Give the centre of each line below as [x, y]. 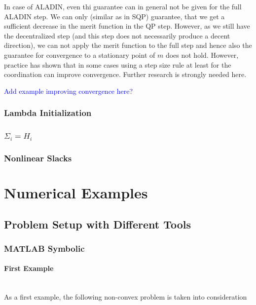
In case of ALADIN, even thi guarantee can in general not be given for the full [123, 6]
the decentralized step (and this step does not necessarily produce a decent [117, 35]
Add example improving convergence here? [69, 91]
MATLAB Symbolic [44, 248]
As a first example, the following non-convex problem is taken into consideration [126, 297]
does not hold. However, [202, 55]
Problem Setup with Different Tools [98, 224]
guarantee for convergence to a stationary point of [80, 55]
